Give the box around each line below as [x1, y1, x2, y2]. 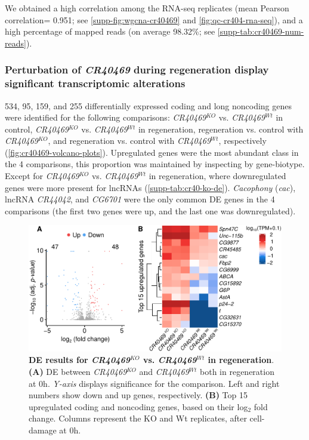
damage [29, 423, 57, 436]
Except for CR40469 [5, 170, 79, 182]
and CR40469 [139, 365, 189, 377]
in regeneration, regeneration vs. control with [138, 122, 304, 135]
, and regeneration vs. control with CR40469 [48, 134, 211, 147]
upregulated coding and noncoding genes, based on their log [29, 400, 248, 413]
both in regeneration [200, 365, 274, 377]
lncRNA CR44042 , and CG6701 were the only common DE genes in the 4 [5, 193, 275, 205]
